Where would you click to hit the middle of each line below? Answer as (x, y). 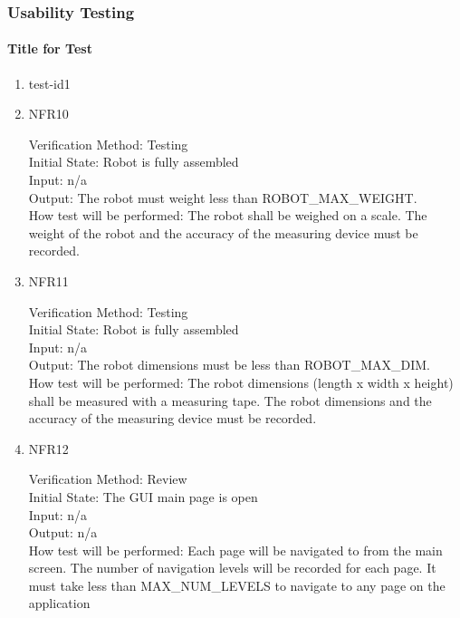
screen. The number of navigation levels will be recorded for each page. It (232, 568)
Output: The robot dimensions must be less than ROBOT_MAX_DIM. (229, 365)
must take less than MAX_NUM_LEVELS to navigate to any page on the (237, 585)
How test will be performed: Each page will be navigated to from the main (235, 550)
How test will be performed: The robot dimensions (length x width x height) (241, 382)
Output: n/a (63, 532)
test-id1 (49, 83)
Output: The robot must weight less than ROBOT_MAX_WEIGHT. (223, 197)
